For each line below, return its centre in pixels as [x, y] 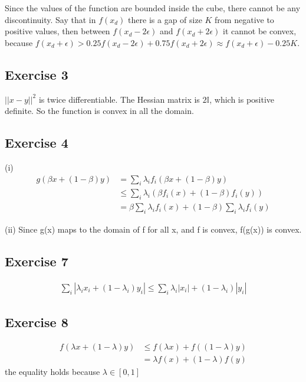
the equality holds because [52, 372]
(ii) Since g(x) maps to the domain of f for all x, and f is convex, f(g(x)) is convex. [153, 229]
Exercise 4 [37, 143]
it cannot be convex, [260, 31]
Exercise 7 [37, 261]
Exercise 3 [37, 74]
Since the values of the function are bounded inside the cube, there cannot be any [153, 8]
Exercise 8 [37, 322]
